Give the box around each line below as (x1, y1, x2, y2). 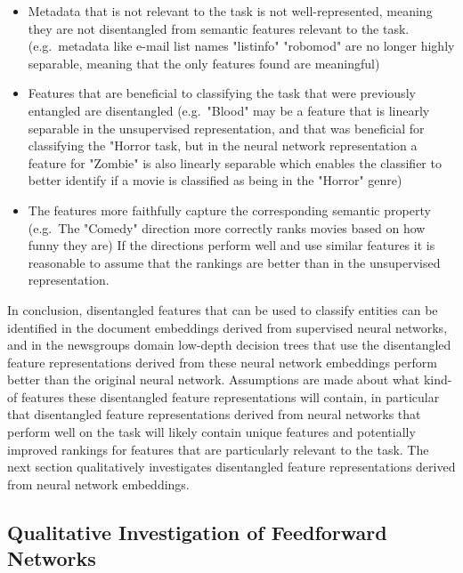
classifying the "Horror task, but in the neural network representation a (28, 136, 418, 155)
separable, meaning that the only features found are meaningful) (28, 53, 380, 72)
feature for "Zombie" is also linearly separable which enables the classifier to (28, 153, 442, 172)
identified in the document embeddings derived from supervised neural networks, (7, 318, 448, 336)
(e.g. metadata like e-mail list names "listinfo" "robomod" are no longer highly (28, 36, 455, 55)
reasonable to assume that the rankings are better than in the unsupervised (28, 253, 441, 271)
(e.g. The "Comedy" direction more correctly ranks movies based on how (28, 218, 426, 237)
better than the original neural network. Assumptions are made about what (7, 370, 420, 389)
